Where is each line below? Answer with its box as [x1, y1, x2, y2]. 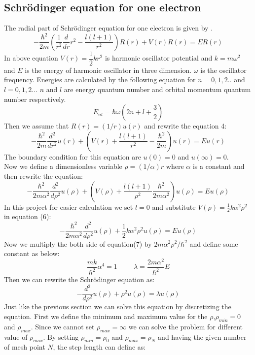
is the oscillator [200, 65, 247, 75]
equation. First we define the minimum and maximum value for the [4, 311, 208, 321]
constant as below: [4, 248, 60, 258]
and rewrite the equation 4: [144, 121, 227, 131]
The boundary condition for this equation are [4, 151, 141, 161]
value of [4, 331, 28, 342]
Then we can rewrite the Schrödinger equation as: [4, 274, 155, 285]
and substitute [152, 201, 196, 212]
